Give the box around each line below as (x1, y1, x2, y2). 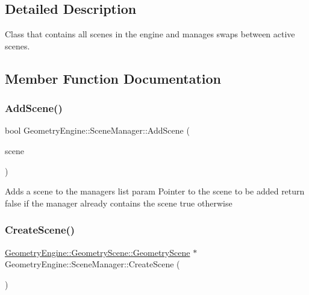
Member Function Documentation (5, 69, 222, 87)
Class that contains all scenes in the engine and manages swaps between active (5, 28, 295, 40)
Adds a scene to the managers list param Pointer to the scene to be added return (5, 185, 305, 197)
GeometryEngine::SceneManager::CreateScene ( (5, 258, 180, 270)
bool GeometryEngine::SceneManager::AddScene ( (5, 124, 190, 137)
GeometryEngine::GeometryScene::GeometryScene (5, 246, 190, 258)
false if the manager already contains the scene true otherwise (5, 196, 233, 209)
